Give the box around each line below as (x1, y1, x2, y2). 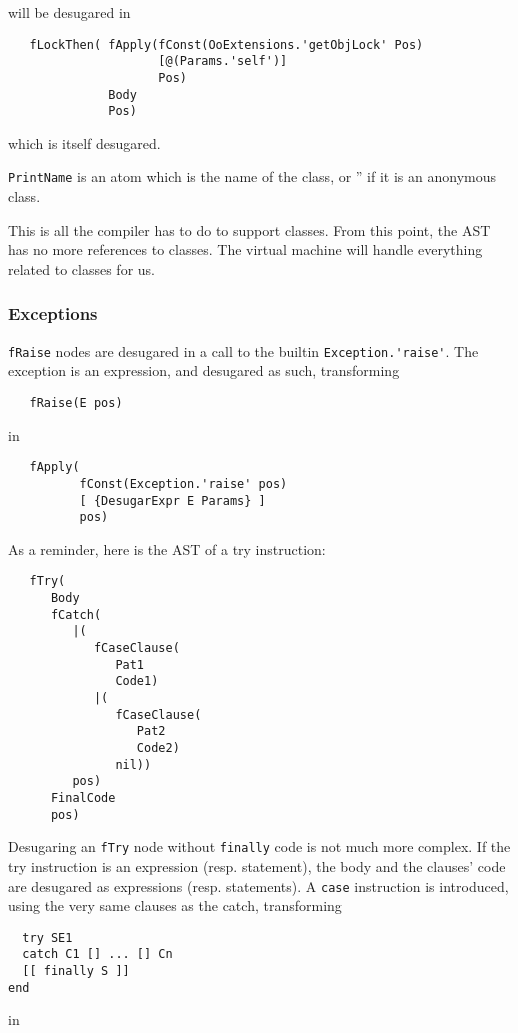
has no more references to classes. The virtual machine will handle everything (8, 239, 483, 260)
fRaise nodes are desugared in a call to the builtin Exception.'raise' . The (8, 340, 479, 361)
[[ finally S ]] (22, 964, 130, 979)
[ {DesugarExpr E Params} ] (79, 493, 266, 508)
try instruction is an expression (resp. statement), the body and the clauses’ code (8, 855, 506, 876)
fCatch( (50, 607, 102, 622)
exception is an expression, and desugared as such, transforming (8, 360, 400, 381)
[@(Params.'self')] (158, 54, 288, 69)
